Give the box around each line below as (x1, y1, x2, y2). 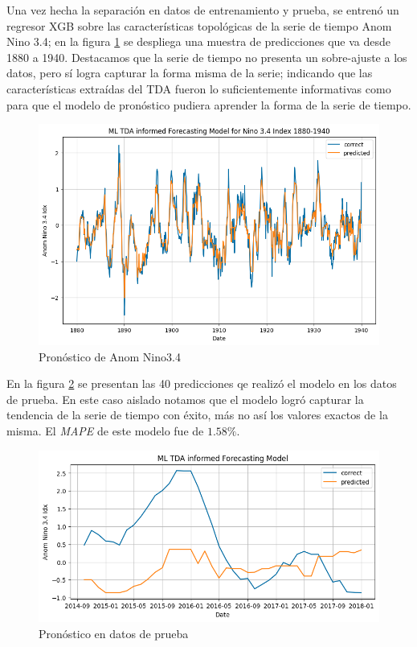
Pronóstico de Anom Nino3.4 (39, 348, 181, 365)
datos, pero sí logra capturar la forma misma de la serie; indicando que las (6, 64, 373, 81)
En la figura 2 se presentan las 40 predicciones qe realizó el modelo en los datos (6, 375, 397, 392)
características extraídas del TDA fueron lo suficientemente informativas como (6, 80, 391, 97)
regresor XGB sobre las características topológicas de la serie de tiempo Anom (6, 17, 392, 34)
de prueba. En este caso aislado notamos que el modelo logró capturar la (6, 390, 364, 407)
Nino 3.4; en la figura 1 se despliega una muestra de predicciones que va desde (6, 33, 391, 50)
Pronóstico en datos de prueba (39, 624, 189, 641)
